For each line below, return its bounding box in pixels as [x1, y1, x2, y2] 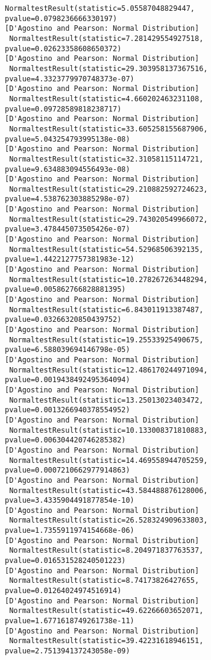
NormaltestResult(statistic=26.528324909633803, [9, 516, 208, 525]
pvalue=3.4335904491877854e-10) [5, 496, 134, 505]
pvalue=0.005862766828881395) [5, 285, 126, 294]
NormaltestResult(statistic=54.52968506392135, [9, 245, 204, 254]
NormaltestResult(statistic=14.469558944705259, [9, 456, 208, 465]
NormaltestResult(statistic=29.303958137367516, [9, 64, 208, 73]
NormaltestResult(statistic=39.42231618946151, [9, 636, 204, 646]
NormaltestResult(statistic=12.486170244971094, [9, 365, 208, 374]
